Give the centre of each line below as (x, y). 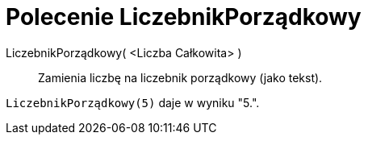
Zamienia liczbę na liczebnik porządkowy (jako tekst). (180, 77)
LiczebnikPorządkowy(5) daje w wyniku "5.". (133, 102)
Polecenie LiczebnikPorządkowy (184, 17)
